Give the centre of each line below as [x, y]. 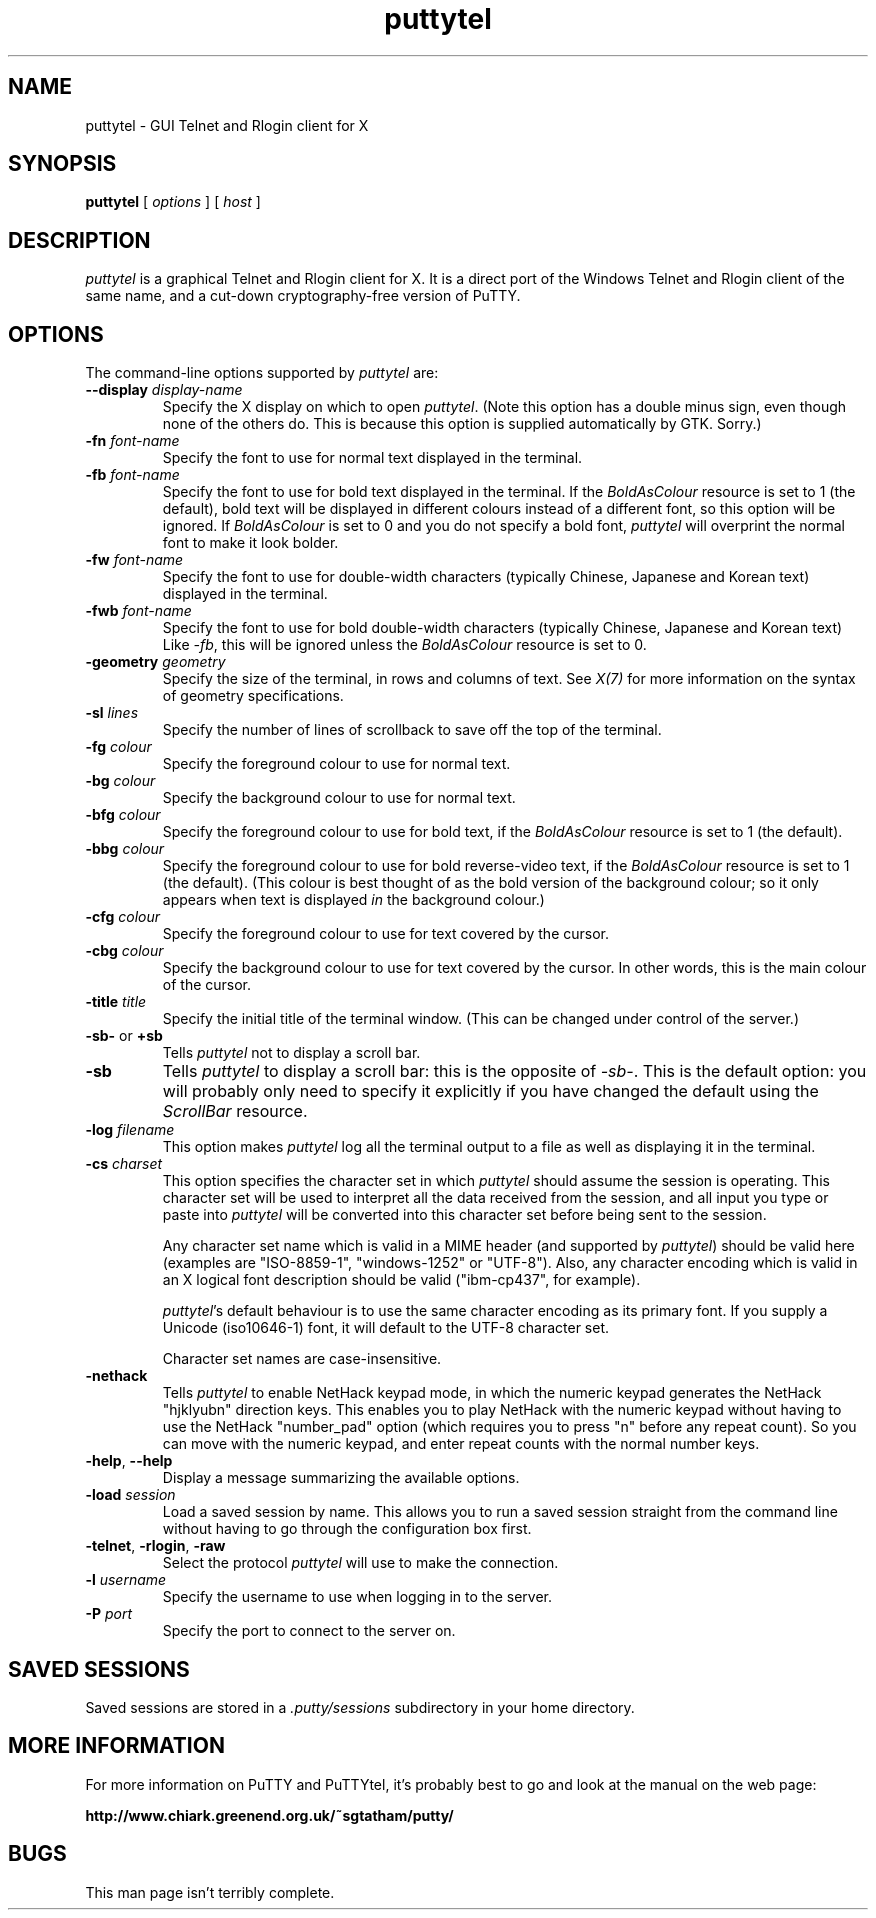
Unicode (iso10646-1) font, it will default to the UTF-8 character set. [386, 1328]
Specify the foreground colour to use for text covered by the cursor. [386, 934]
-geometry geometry [155, 662]
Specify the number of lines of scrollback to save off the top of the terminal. [412, 730]
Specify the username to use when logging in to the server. [357, 1597]
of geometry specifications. [253, 696]
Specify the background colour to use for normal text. [339, 798]
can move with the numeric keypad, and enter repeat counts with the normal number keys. [461, 1444]
